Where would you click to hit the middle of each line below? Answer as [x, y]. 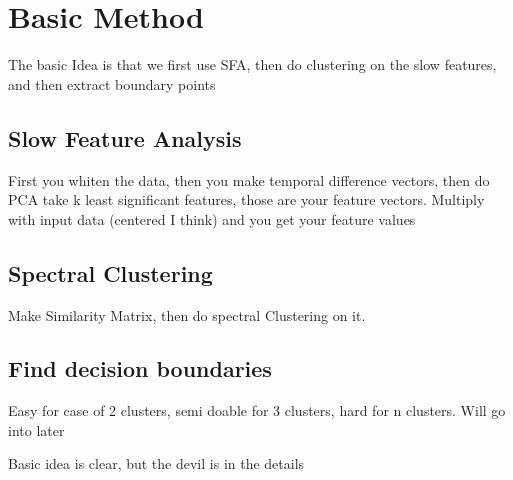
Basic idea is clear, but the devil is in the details [156, 463]
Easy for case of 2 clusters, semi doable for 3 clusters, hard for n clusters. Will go [257, 410]
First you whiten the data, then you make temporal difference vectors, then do [249, 179]
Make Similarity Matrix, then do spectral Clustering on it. [187, 314]
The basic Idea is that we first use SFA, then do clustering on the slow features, [252, 64]
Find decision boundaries [140, 368]
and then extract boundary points [112, 83]
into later [36, 429]
